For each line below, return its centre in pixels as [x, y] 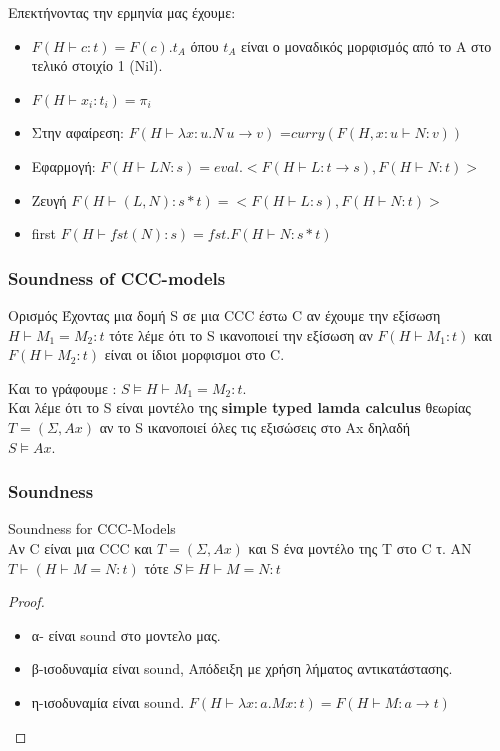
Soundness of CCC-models [117, 277]
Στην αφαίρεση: [77, 132]
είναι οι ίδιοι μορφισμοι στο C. [194, 354]
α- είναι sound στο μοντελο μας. [126, 634]
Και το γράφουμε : [62, 387]
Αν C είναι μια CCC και [80, 547]
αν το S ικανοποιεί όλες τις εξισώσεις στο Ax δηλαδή [255, 426]
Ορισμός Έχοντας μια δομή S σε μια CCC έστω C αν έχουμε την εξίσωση [224, 314]
